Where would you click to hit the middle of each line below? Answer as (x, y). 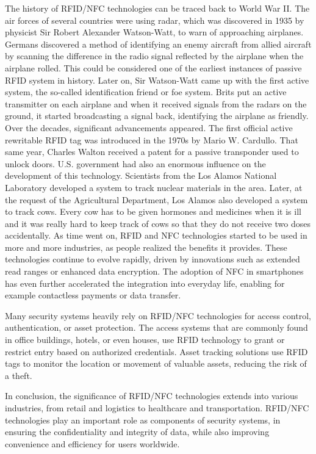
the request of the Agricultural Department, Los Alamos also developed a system (156, 199)
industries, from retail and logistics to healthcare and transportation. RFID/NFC (157, 408)
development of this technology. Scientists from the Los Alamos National (141, 175)
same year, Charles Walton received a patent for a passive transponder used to (152, 152)
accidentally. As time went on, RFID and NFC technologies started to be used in (156, 235)
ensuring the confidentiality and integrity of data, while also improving (137, 432)
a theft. (19, 375)
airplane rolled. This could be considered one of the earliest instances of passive (153, 67)
